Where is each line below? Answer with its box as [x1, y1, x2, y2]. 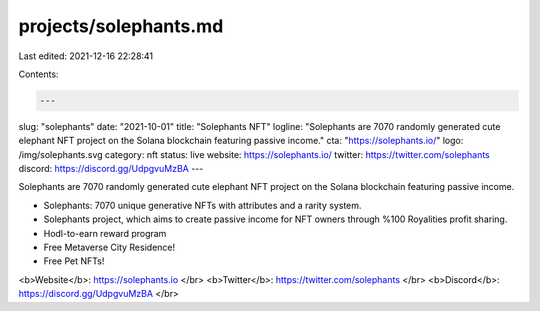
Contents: [18, 68, 59, 80]
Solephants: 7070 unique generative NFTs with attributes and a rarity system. [43, 199, 362, 211]
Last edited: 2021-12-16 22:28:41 [18, 50, 154, 62]
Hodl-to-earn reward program [43, 227, 167, 239]
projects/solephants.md [18, 15, 224, 37]
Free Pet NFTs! [43, 255, 105, 267]
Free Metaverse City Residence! [43, 241, 175, 254]
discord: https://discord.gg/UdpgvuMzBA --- [18, 163, 204, 175]
